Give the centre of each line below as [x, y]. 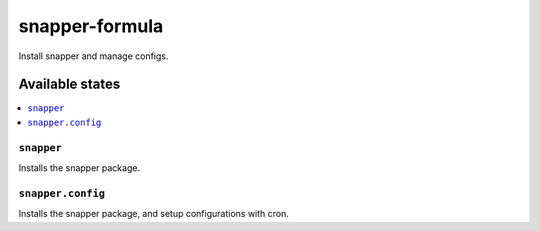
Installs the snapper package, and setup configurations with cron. [154, 214]
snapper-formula [91, 26]
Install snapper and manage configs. [93, 56]
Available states [69, 84]
